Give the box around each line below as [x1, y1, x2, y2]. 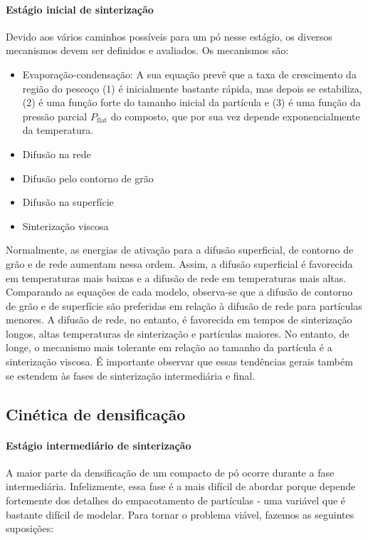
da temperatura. [22, 123, 94, 137]
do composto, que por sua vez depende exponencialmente [110, 108, 360, 123]
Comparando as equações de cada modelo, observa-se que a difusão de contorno [6, 284, 352, 299]
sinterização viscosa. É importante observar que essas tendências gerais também [6, 354, 353, 369]
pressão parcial [22, 108, 88, 123]
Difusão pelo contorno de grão [22, 170, 154, 185]
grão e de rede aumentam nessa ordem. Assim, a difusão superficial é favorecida [6, 256, 353, 271]
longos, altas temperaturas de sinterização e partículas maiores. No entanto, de [6, 326, 349, 341]
